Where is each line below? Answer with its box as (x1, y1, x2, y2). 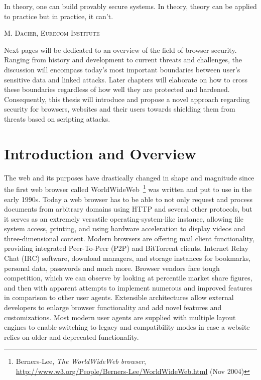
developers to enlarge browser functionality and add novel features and (4, 302, 222, 313)
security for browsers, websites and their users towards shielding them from (4, 104, 235, 114)
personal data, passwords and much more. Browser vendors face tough (4, 262, 220, 273)
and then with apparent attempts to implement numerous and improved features (4, 282, 252, 293)
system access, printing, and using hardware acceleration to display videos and (4, 223, 245, 234)
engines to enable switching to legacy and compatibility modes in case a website (4, 322, 250, 332)
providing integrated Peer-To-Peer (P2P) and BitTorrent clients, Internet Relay (4, 243, 248, 253)
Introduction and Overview (4, 143, 196, 163)
